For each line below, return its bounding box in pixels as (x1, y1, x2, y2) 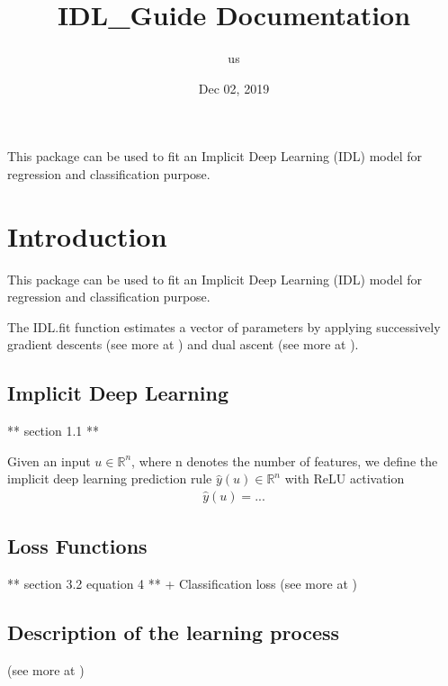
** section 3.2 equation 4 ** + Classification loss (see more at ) (7, 574, 357, 593)
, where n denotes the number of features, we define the (131, 451, 438, 470)
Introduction (7, 217, 167, 254)
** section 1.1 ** (7, 421, 99, 440)
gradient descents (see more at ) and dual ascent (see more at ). (7, 335, 359, 354)
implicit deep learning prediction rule (7, 469, 212, 488)
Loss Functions (7, 532, 148, 560)
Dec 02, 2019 (198, 78, 270, 97)
